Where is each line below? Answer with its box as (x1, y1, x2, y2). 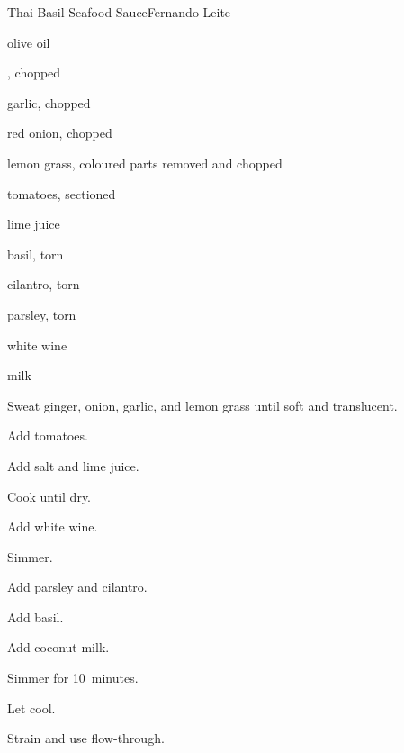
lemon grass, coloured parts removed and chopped (7, 153, 283, 172)
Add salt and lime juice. (7, 456, 139, 475)
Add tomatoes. (7, 426, 88, 445)
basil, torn (7, 244, 64, 263)
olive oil (7, 32, 50, 51)
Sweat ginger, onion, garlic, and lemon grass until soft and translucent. (7, 395, 398, 414)
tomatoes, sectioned (7, 184, 116, 203)
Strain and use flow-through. (7, 729, 165, 748)
